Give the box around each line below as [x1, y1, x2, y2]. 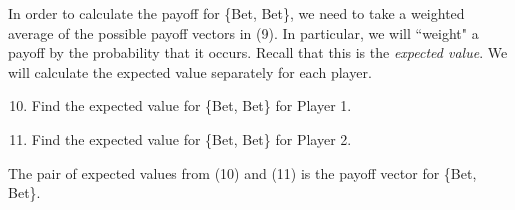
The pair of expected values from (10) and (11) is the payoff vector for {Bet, [8, 162, 477, 183]
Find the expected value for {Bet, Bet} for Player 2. [31, 128, 352, 149]
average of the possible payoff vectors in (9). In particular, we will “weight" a [8, 22, 479, 43]
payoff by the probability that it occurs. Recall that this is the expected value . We [8, 42, 508, 63]
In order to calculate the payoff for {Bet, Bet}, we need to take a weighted [8, 3, 465, 23]
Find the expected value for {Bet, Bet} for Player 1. [31, 95, 352, 116]
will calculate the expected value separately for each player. [8, 61, 372, 82]
